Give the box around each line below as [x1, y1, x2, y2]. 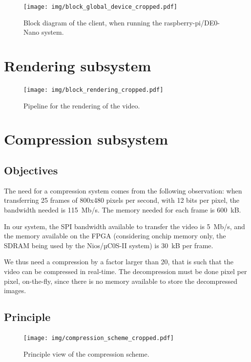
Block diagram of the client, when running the [23, 17, 162, 27]
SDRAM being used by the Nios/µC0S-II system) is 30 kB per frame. [4, 240, 213, 250]
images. [4, 285, 26, 296]
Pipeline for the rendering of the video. [23, 100, 140, 110]
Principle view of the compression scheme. [23, 348, 149, 359]
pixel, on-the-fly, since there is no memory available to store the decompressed [4, 276, 238, 286]
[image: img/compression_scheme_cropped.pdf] [23, 334, 174, 341]
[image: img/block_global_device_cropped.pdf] [23, 3, 177, 10]
